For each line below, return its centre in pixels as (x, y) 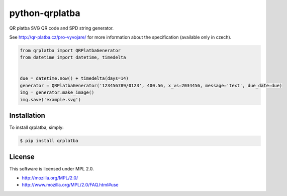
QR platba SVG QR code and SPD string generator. (62, 28)
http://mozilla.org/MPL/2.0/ (50, 178)
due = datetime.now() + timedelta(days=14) (74, 78)
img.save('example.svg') (51, 100)
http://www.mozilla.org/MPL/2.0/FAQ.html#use (70, 185)
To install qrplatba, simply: (36, 127)
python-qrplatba (45, 13)
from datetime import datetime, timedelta (73, 57)
